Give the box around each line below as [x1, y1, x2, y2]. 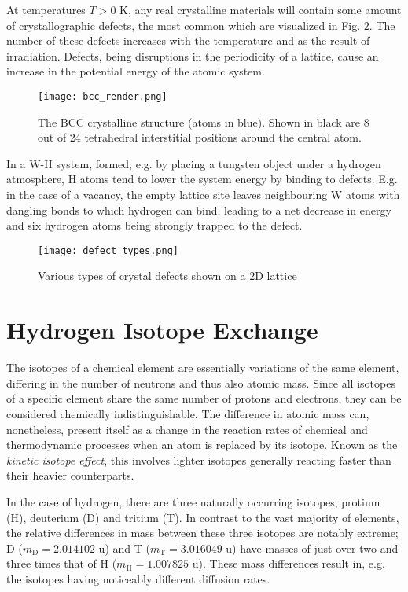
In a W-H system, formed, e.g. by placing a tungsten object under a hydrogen [6, 155, 381, 171]
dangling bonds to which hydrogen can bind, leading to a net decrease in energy [6, 201, 391, 218]
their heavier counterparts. [6, 467, 134, 484]
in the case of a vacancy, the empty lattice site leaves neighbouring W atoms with [6, 186, 400, 202]
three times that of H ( [6, 555, 117, 572]
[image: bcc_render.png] [38, 90, 167, 102]
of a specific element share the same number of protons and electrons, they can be [6, 390, 402, 406]
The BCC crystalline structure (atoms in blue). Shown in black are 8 [38, 113, 369, 130]
